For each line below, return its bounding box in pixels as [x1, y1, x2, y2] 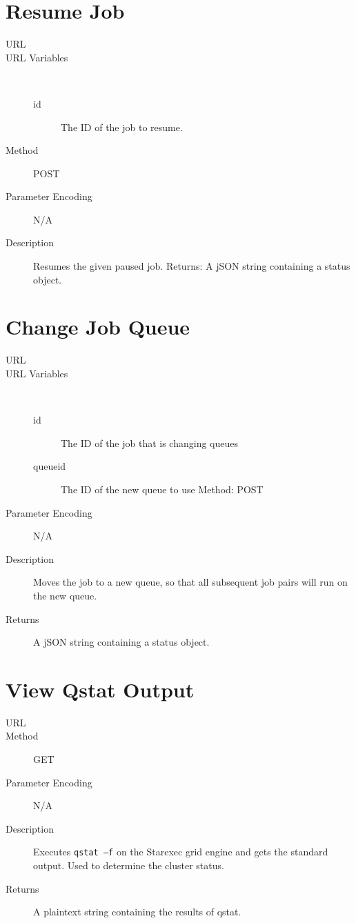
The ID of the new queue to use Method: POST [61, 482, 264, 496]
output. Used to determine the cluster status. [33, 858, 224, 873]
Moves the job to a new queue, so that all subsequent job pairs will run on [33, 575, 348, 589]
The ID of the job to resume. [61, 119, 183, 134]
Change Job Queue [6, 312, 190, 341]
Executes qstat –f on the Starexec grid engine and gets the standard [33, 844, 328, 859]
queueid [33, 459, 66, 473]
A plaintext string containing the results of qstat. [33, 904, 241, 919]
